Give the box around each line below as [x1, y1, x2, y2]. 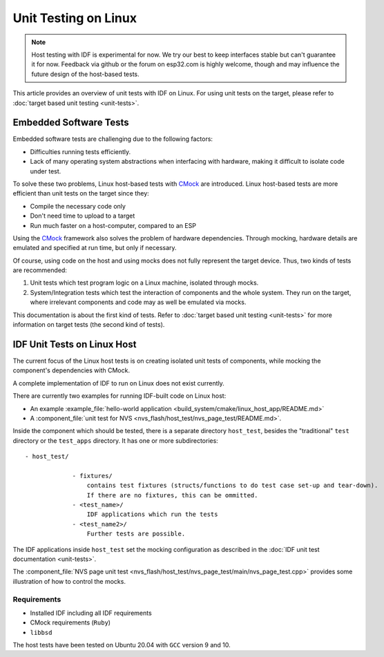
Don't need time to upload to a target [30, 211, 135, 220]
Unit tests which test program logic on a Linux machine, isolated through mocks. [30, 278, 259, 287]
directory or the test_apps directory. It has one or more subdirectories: [12, 436, 219, 445]
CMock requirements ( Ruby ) [30, 618, 111, 627]
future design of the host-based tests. [31, 70, 140, 78]
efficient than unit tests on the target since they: [12, 189, 150, 198]
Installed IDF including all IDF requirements [30, 609, 152, 617]
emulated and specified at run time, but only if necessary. [12, 244, 177, 252]
